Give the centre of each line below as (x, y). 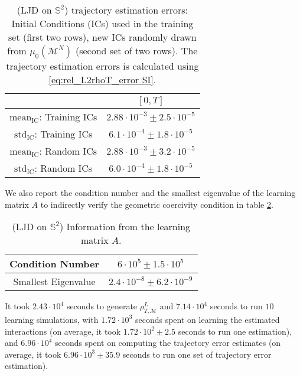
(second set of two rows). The (136, 50)
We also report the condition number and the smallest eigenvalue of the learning (150, 192)
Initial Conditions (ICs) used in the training (102, 23)
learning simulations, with (52, 319)
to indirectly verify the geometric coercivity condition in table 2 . (157, 204)
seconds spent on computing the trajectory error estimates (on (168, 343)
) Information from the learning (125, 227)
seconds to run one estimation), (235, 331)
